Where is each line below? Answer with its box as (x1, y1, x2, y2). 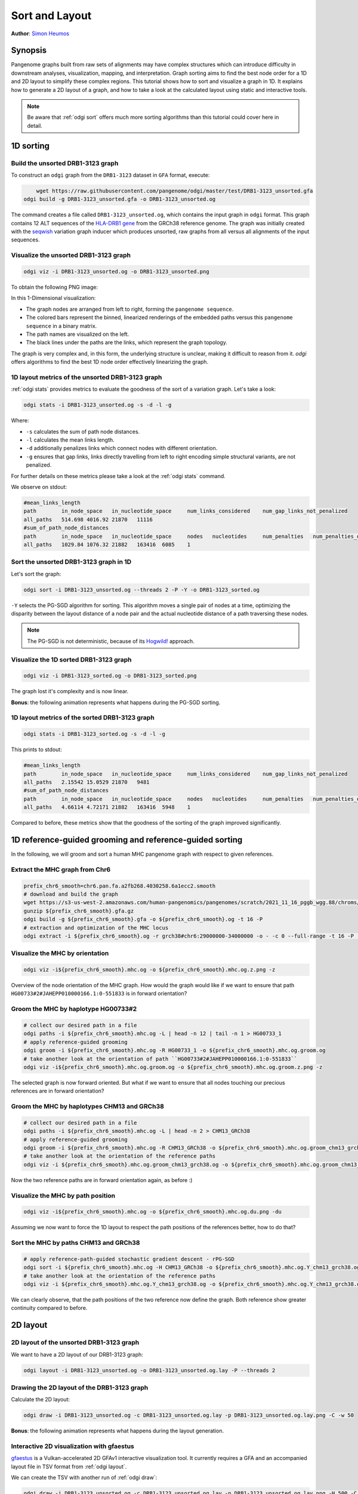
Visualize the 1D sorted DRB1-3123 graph (11, 655, 132, 663)
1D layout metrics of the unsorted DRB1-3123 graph (11, 373, 162, 381)
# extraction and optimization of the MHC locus (23, 924, 169, 931)
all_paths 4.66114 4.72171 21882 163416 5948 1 (23, 804, 191, 811)
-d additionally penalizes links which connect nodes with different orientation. (26, 445, 218, 452)
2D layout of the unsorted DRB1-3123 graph (11, 1339, 140, 1347)
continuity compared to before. (11, 1305, 88, 1312)
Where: (11, 417, 29, 424)
